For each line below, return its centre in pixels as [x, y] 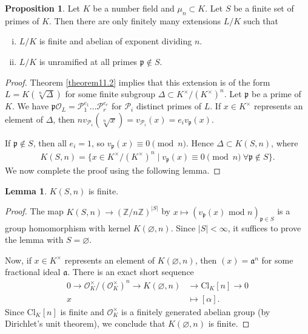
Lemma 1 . [26, 190]
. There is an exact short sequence [131, 272]
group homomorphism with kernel [68, 227]
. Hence [200, 142]
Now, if [18, 260]
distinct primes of [169, 106]
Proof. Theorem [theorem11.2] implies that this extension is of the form [138, 82]
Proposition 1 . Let [43, 8]
